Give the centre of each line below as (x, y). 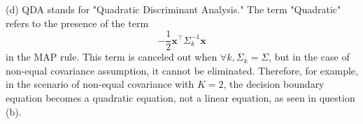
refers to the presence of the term (77, 23)
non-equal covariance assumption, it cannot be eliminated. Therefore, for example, (182, 70)
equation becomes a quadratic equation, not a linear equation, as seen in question (180, 98)
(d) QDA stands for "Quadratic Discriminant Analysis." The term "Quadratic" (173, 9)
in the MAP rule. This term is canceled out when (112, 57)
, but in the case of (309, 57)
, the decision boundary (274, 84)
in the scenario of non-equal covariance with (100, 84)
